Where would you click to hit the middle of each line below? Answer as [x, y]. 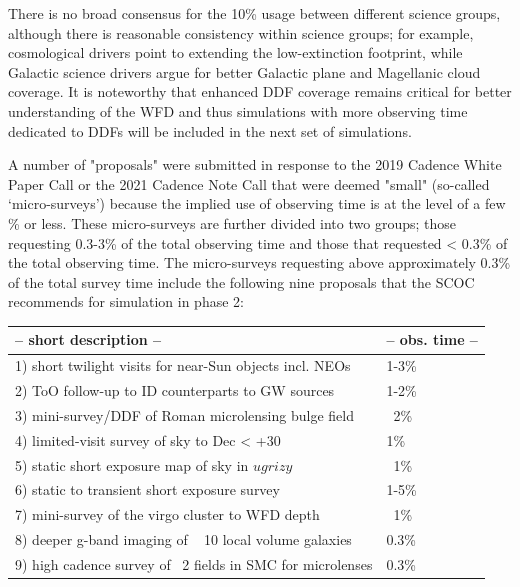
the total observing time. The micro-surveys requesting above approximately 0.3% [259, 262]
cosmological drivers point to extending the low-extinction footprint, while [235, 52]
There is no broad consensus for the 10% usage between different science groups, [254, 13]
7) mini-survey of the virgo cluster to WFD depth [167, 514]
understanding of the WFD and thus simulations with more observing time [238, 110]
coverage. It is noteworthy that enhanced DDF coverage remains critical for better [260, 91]
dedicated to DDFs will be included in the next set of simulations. [210, 130]
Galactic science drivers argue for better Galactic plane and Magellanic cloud [244, 71]
